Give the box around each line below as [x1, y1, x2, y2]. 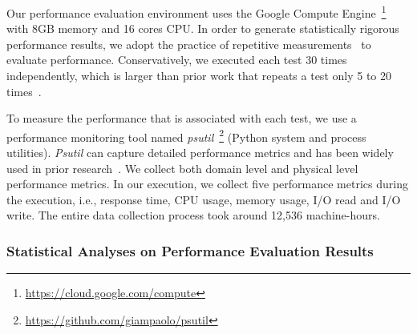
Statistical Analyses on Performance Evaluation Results [6, 240, 374, 260]
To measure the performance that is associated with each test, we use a [6, 110, 357, 127]
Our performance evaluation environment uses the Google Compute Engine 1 [6, 2, 387, 21]
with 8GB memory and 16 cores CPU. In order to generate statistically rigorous [6, 20, 399, 37]
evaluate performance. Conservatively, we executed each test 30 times [6, 51, 347, 68]
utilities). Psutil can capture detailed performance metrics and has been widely [6, 144, 394, 161]
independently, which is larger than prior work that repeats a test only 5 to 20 [6, 67, 391, 84]
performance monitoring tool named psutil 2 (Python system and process [6, 126, 366, 145]
